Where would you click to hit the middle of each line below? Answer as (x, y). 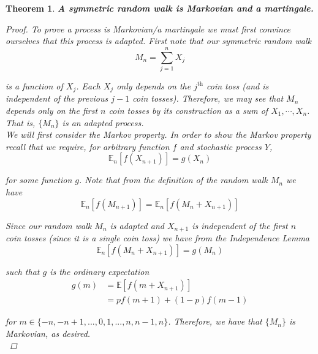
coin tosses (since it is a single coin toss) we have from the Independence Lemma (157, 237)
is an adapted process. (103, 122)
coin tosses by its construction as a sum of (188, 110)
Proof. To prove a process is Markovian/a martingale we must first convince (148, 28)
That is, (21, 122)
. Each (88, 85)
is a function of (34, 85)
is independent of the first (240, 225)
